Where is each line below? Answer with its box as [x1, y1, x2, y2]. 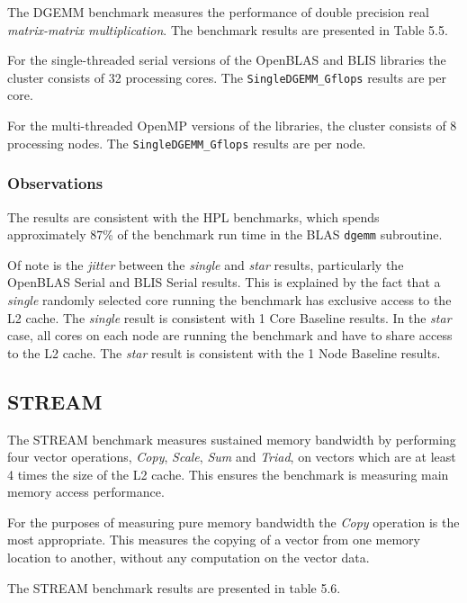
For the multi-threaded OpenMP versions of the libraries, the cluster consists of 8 [7, 116, 457, 135]
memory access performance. [7, 482, 165, 501]
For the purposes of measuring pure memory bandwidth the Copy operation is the [7, 512, 460, 531]
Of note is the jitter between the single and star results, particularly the [7, 255, 404, 274]
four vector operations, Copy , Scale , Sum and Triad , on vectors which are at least [7, 447, 456, 466]
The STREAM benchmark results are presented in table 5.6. [7, 578, 341, 597]
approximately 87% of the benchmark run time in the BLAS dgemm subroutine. [7, 225, 443, 244]
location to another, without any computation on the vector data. [7, 548, 370, 567]
